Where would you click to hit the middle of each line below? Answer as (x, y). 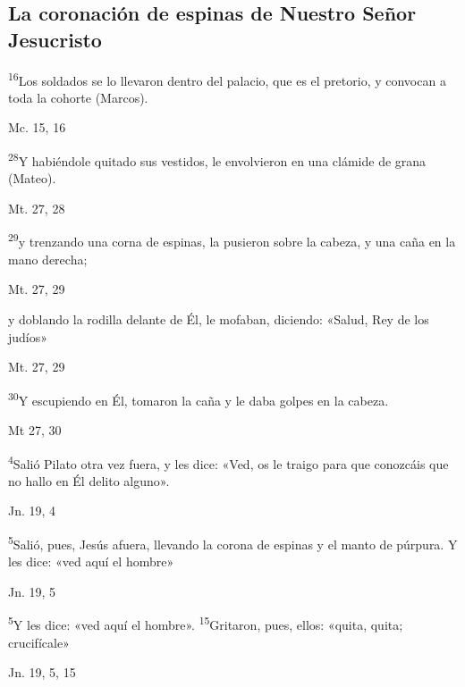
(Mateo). (32, 178)
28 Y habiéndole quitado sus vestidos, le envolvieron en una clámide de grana (217, 159)
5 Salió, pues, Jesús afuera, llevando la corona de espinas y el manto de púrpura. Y (233, 542)
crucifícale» (39, 642)
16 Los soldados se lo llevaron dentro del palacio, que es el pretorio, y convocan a (227, 79)
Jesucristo (55, 39)
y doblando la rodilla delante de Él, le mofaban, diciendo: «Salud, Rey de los (219, 318)
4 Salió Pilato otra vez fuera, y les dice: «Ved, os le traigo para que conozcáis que (228, 462)
